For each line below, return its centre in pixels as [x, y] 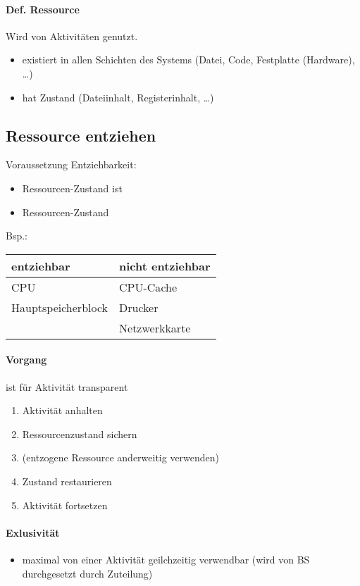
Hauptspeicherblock [60, 307]
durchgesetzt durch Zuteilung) [87, 573]
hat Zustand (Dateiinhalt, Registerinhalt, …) [118, 97]
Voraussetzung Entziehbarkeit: [71, 164]
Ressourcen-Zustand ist [72, 188]
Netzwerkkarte [155, 328]
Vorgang [26, 360]
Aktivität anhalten [62, 410]
